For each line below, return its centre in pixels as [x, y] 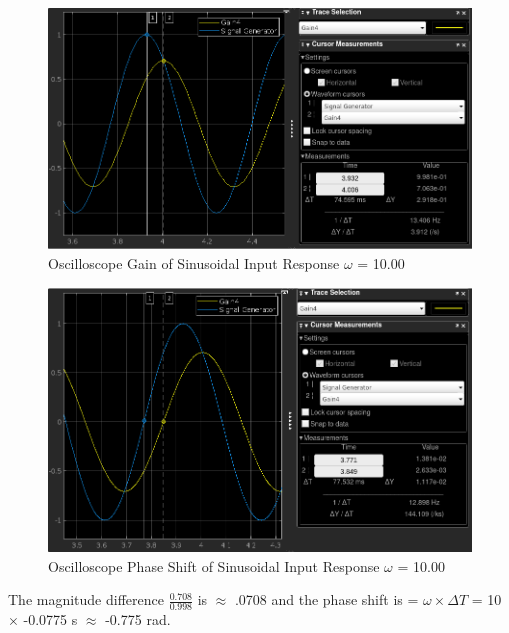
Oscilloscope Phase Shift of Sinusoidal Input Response [214, 565]
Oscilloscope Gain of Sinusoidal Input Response [194, 263]
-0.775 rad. [138, 618]
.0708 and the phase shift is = [326, 599]
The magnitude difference [86, 599]
